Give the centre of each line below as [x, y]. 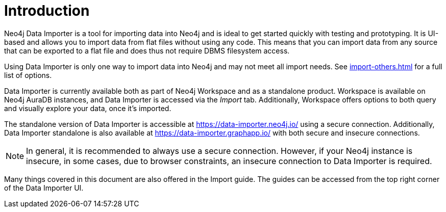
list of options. [28, 75]
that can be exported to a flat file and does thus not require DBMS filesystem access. [147, 50]
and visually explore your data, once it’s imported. [88, 108]
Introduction [47, 11]
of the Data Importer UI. [44, 188]
